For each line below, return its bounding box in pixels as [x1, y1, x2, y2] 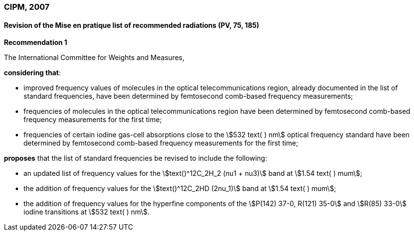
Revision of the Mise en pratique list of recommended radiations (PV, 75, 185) [4, 21, 259, 29]
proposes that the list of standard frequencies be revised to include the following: [4, 154, 267, 163]
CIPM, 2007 [4, 2, 49, 12]
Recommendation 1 [4, 38, 68, 47]
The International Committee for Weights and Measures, [4, 53, 184, 62]
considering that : [4, 68, 61, 77]
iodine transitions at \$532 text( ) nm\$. [23, 208, 150, 216]
